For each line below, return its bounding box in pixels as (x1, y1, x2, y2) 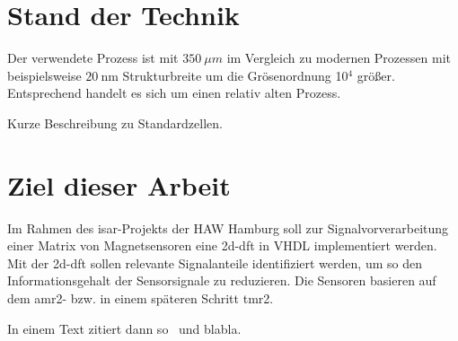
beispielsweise (7, 66, 82, 84)
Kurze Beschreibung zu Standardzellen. (7, 113, 223, 132)
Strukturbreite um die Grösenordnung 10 (122, 66, 348, 84)
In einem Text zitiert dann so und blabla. (7, 319, 242, 337)
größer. (357, 66, 395, 84)
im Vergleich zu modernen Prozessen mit (226, 48, 451, 67)
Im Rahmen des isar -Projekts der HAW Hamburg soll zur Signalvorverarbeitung (7, 218, 449, 237)
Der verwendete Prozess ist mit (7, 48, 179, 67)
